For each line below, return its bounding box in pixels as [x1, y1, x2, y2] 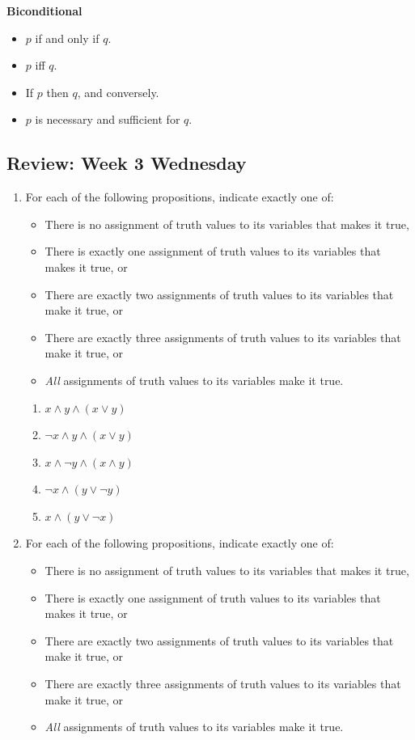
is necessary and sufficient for [35, 111, 180, 128]
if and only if [35, 29, 100, 46]
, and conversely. [77, 83, 159, 100]
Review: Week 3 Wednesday [6, 150, 247, 175]
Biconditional [6, 2, 83, 19]
